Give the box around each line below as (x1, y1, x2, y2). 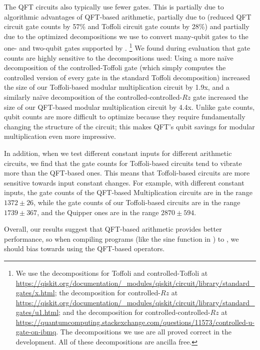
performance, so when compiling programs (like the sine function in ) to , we (4, 233, 239, 244)
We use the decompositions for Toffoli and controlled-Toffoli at (15, 267, 208, 278)
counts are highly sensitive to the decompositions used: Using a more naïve (4, 52, 233, 63)
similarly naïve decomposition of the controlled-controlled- (4, 92, 182, 102)
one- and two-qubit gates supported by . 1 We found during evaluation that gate (4, 41, 250, 53)
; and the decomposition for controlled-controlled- (58, 307, 210, 317)
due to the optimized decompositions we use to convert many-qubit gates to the (4, 31, 248, 41)
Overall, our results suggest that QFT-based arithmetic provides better (4, 224, 222, 234)
